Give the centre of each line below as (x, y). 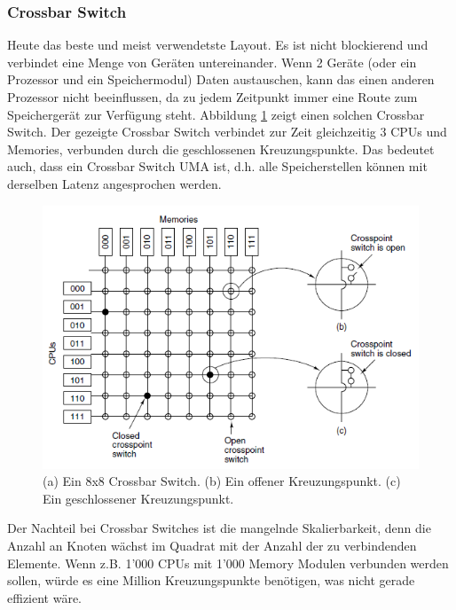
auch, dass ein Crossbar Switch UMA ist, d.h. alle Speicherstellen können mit (217, 166)
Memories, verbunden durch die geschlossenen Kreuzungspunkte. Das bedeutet (221, 149)
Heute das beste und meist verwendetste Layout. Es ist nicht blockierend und (218, 45)
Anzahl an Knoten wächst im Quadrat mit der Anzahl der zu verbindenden (212, 545)
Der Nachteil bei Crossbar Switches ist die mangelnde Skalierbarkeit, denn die (219, 528)
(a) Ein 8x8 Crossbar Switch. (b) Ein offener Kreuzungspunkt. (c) (222, 481)
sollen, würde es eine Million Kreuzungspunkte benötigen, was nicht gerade (211, 580)
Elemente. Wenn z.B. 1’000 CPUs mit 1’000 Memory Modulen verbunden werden (228, 563)
